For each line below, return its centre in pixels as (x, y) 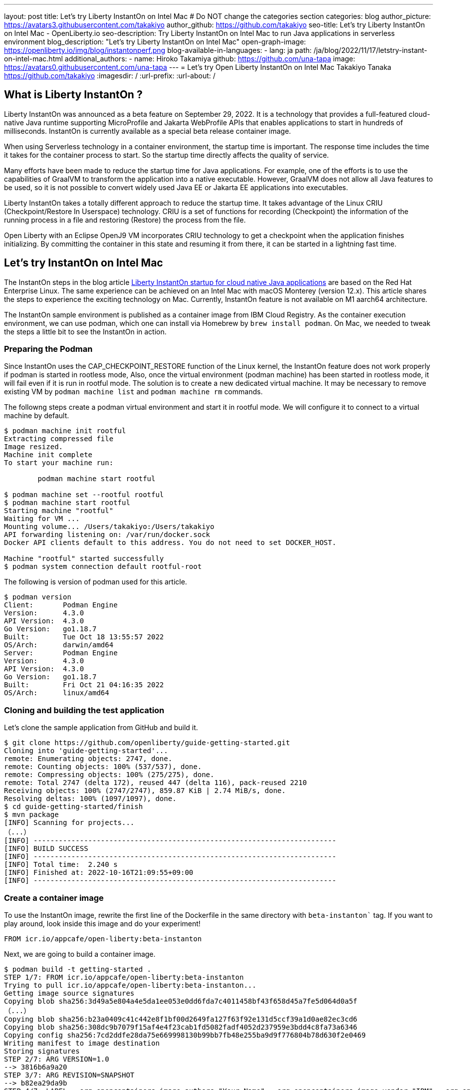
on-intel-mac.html (33, 59)
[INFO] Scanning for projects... (69, 823)
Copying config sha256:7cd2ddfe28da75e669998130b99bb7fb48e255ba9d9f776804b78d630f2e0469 (185, 1035)
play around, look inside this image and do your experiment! (102, 923)
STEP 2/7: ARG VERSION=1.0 (57, 1059)
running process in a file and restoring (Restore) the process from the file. (125, 220)
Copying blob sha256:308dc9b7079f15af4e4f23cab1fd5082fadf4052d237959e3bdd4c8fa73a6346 (181, 1027)
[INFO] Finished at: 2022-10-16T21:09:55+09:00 (99, 873)
